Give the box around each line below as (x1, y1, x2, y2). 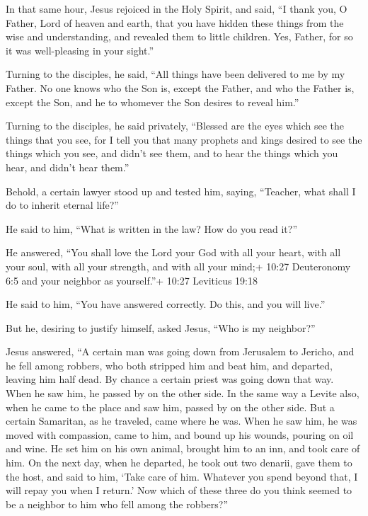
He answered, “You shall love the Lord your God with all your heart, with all (6, 245, 341, 260)
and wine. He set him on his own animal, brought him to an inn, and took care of (6, 441, 360, 456)
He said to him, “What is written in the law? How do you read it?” (6, 221, 298, 236)
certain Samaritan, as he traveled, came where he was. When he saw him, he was (6, 413, 357, 428)
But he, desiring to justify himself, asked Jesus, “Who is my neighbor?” (6, 320, 316, 335)
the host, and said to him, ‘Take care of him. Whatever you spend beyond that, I (6, 469, 358, 483)
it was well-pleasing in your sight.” (6, 42, 154, 57)
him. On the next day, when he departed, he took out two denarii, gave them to (6, 455, 352, 470)
